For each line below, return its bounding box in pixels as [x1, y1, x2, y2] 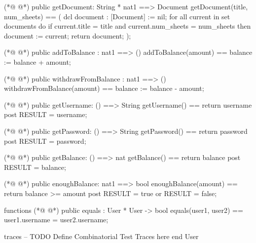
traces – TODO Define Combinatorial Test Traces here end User [4, 231, 199, 241]
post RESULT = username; [4, 109, 87, 120]
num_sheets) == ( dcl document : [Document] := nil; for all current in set [4, 11, 230, 21]
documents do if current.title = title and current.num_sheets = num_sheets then [4, 21, 251, 31]
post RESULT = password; [4, 135, 86, 146]
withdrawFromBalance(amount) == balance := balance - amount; [4, 83, 204, 93]
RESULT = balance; [4, 162, 66, 172]
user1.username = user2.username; [4, 214, 109, 225]
